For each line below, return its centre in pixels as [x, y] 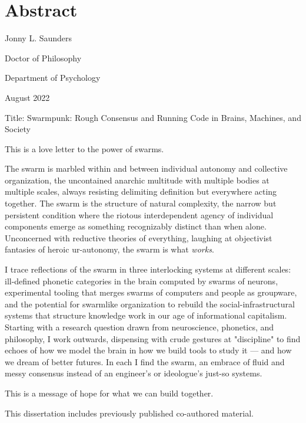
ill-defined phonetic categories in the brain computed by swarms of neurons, [142, 281]
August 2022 [27, 97]
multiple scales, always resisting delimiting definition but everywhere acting [141, 191]
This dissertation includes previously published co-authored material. [129, 413]
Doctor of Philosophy [43, 58]
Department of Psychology [53, 78]
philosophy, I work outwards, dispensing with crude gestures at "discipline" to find [153, 338]
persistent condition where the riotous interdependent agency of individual [139, 214]
